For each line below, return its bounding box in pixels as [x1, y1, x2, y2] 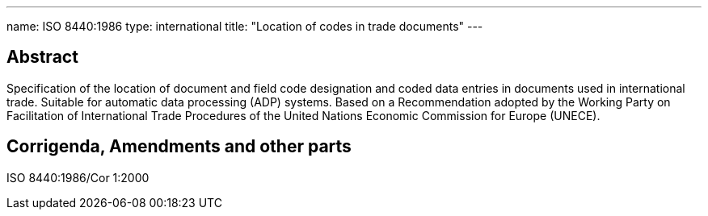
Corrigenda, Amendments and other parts [6, 136, 352, 157]
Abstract [6, 47, 78, 68]
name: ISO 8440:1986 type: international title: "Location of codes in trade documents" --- [6, 19, 483, 33]
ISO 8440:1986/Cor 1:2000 [6, 170, 150, 185]
